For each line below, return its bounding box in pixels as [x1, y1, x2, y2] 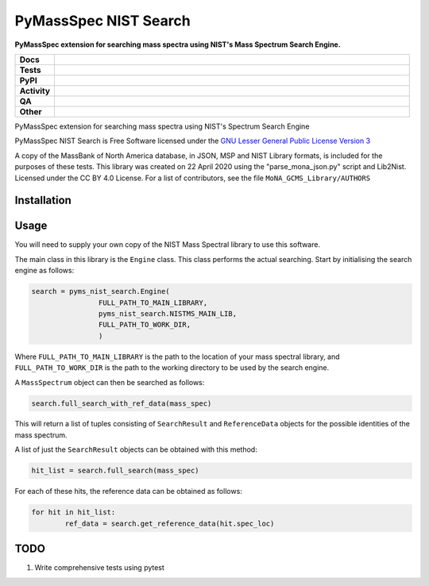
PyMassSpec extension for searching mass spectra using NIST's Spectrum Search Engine [14, 121, 310, 131]
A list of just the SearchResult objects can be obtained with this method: [14, 445, 257, 454]
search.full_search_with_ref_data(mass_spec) [31, 399, 212, 408]
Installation [14, 194, 71, 207]
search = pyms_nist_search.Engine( [31, 287, 170, 296]
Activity [19, 85, 51, 96]
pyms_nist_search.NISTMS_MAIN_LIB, [98, 309, 238, 318]
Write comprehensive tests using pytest [34, 563, 164, 573]
